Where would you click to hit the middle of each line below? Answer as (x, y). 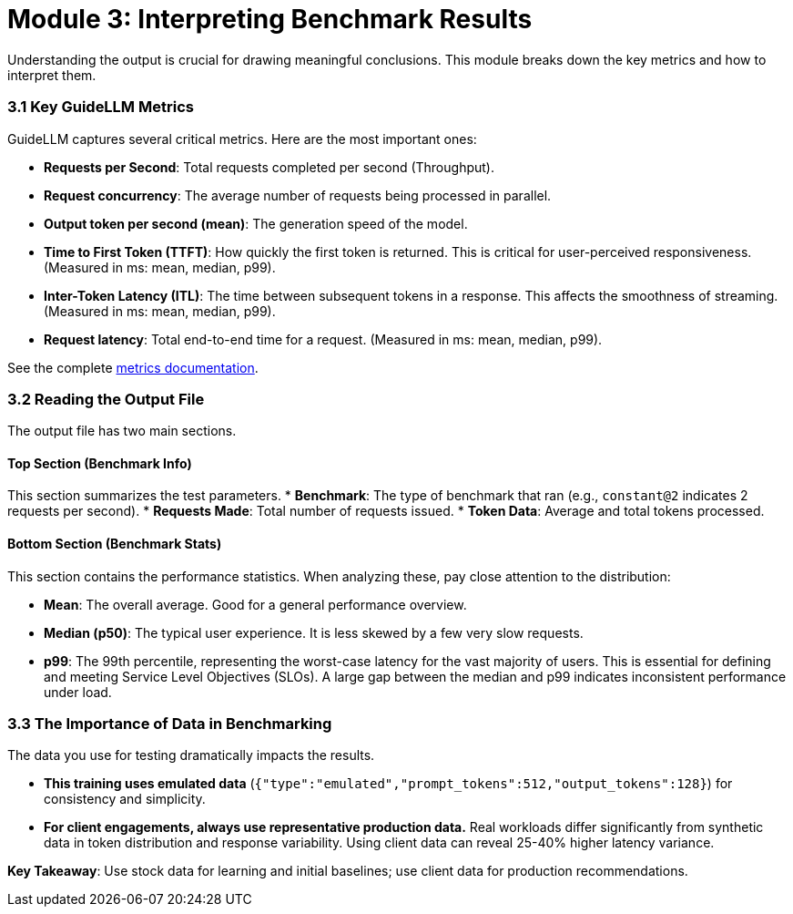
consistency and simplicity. (125, 799)
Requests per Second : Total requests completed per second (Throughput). (269, 167)
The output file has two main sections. (122, 431)
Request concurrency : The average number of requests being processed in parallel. (298, 195)
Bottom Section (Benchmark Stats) (115, 544)
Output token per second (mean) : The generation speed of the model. (256, 223)
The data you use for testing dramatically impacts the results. (191, 755)
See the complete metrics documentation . (133, 367)
